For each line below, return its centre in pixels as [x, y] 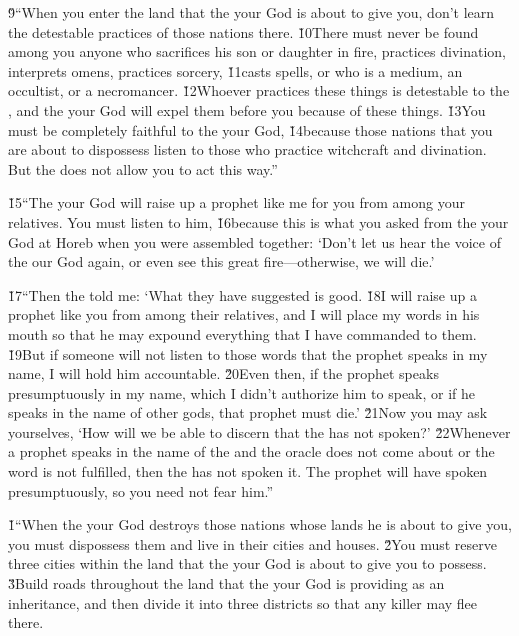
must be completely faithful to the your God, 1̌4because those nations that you [250, 129]
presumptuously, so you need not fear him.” [141, 490]
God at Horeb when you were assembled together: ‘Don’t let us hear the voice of [254, 241]
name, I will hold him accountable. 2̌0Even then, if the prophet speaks [223, 373]
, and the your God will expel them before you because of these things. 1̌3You [247, 109]
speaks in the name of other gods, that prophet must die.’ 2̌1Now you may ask [248, 412]
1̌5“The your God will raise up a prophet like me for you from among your [236, 202]
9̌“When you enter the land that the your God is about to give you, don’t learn [251, 12]
